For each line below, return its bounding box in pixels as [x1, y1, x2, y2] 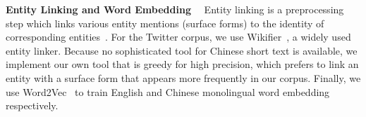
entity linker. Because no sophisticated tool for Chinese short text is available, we [6, 43, 358, 57]
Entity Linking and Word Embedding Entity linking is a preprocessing [6, 2, 344, 16]
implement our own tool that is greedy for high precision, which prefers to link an [6, 57, 359, 71]
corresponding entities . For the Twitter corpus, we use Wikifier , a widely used [6, 29, 351, 44]
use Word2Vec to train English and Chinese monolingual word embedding [6, 84, 330, 99]
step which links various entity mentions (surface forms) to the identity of [6, 15, 324, 30]
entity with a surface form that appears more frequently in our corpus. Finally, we [6, 70, 361, 85]
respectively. [6, 98, 59, 113]
